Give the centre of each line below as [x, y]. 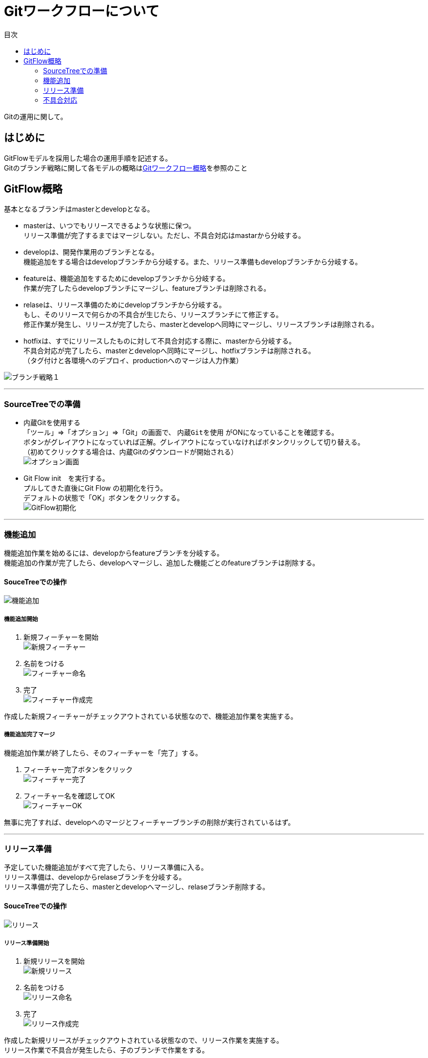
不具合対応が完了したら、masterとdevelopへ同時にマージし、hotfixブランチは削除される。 [169, 351]
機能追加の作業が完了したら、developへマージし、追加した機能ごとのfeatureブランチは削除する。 [162, 562]
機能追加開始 [21, 619]
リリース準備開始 [27, 943]
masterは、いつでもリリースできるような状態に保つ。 [109, 226]
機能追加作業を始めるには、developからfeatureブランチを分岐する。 [114, 553]
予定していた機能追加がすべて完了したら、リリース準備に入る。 [106, 867]
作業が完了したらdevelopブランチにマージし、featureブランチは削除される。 [147, 288]
